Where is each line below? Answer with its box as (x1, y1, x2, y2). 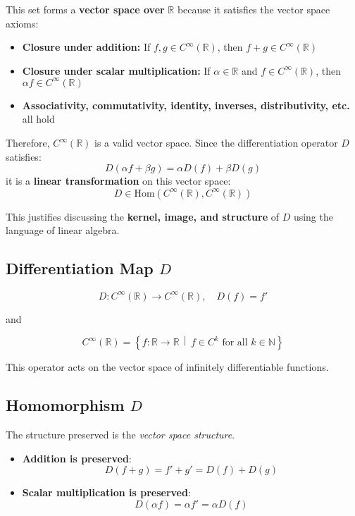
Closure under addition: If (22, 39, 151, 54)
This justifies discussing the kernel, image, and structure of (6, 209, 279, 223)
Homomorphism (6, 394, 125, 416)
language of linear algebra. (6, 223, 120, 238)
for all (222, 338, 248, 348)
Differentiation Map (6, 257, 154, 279)
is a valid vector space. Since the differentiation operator (94, 135, 338, 150)
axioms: (6, 16, 39, 30)
